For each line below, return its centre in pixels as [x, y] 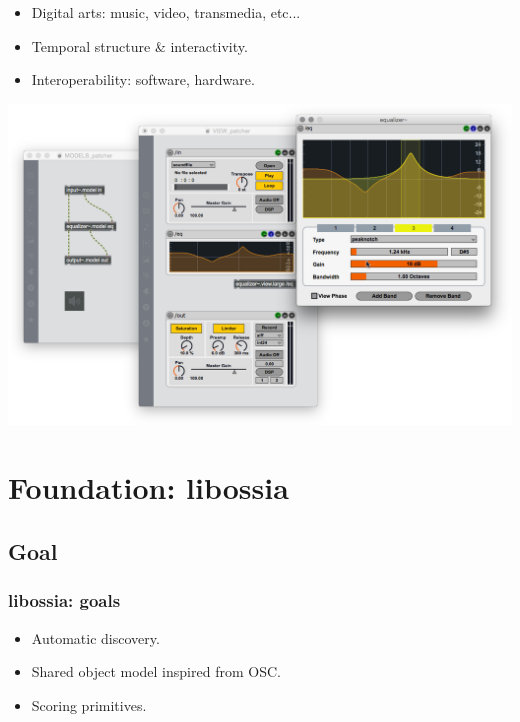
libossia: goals [64, 600]
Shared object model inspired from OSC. [156, 671]
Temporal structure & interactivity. [139, 45]
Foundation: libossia [148, 487]
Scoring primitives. [89, 704]
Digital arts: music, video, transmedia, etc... [166, 12]
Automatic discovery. [95, 637]
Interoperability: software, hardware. [143, 79]
